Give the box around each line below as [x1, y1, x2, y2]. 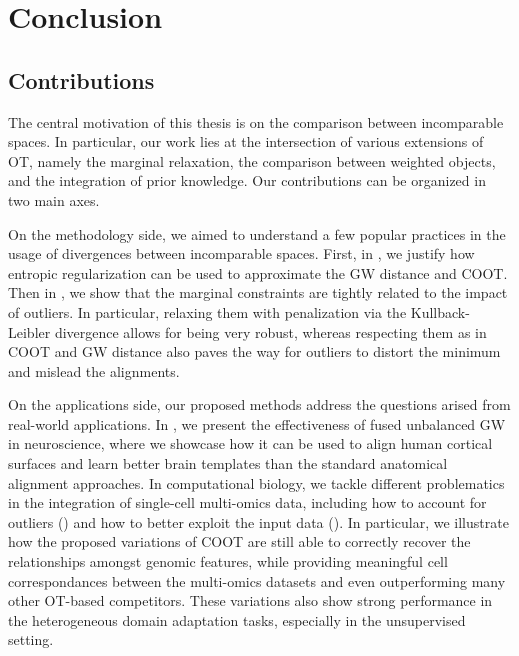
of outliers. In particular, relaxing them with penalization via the [8, 301, 407, 322]
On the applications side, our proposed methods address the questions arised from [8, 394, 511, 415]
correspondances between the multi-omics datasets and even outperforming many [8, 570, 506, 591]
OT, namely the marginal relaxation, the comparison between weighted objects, [8, 150, 496, 171]
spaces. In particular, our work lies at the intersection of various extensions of [8, 131, 484, 152]
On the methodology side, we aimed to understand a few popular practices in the [8, 223, 506, 244]
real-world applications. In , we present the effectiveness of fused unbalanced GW [8, 413, 506, 434]
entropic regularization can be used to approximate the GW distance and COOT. [8, 262, 508, 283]
